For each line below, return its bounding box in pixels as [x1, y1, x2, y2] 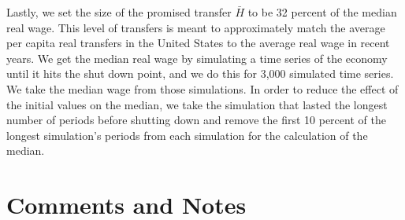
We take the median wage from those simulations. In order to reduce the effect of [6, 80, 399, 97]
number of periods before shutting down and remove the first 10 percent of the [6, 112, 386, 128]
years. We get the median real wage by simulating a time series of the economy [6, 49, 388, 66]
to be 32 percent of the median [247, 4, 397, 20]
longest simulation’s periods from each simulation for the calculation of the [6, 126, 368, 143]
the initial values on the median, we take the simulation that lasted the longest [6, 96, 388, 112]
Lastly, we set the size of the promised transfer [6, 4, 232, 20]
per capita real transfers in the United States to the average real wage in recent [6, 35, 390, 51]
